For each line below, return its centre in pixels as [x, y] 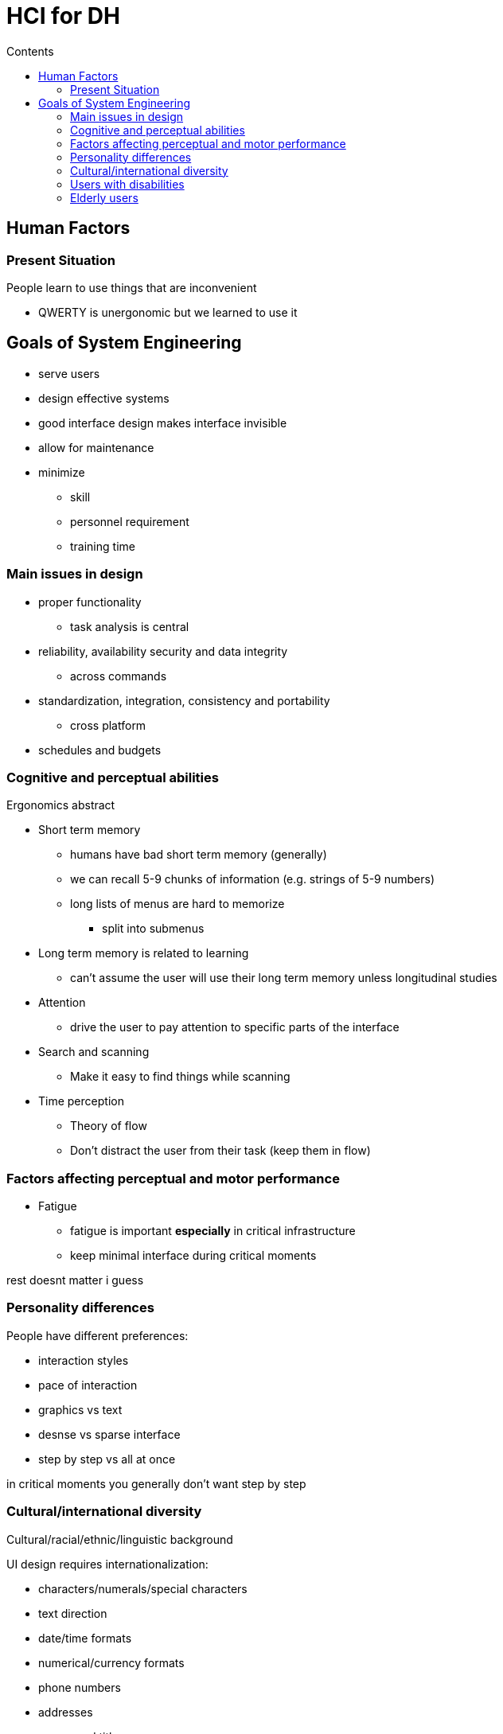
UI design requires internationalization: [107, 1564]
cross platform [108, 725]
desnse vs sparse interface [109, 1434]
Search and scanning [94, 1052]
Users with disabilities [127, 184]
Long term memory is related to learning [144, 953]
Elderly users [104, 197]
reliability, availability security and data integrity [163, 651]
